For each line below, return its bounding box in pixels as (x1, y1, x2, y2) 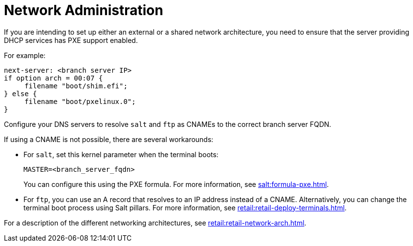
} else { (4, 89, 37, 98)
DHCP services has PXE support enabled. (4, 36, 138, 44)
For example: (4, 51, 46, 60)
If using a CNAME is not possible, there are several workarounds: (4, 135, 214, 143)
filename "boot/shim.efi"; (24, 82, 128, 90)
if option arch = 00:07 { (4, 74, 103, 82)
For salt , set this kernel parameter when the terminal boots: (23, 150, 218, 159)
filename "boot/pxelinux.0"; (24, 97, 136, 105)
